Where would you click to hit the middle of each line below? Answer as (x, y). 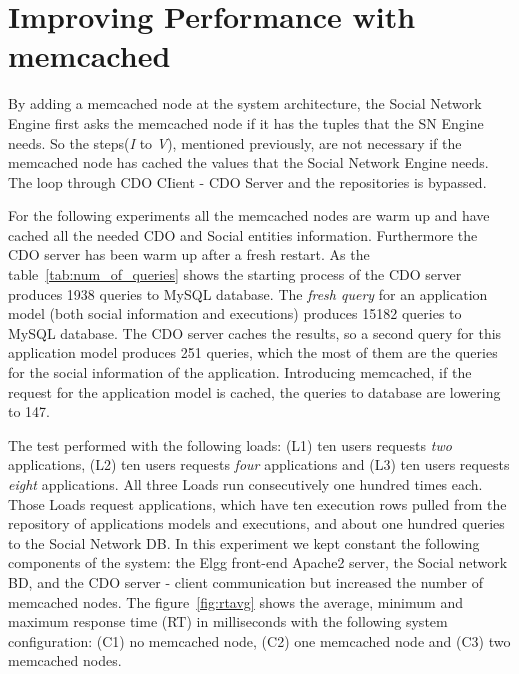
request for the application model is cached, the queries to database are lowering (254, 391)
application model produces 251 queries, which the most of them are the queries (253, 352)
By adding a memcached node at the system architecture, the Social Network (245, 103)
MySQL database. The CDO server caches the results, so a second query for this (255, 332)
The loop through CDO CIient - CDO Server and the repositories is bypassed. (247, 181)
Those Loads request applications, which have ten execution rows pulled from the (257, 503)
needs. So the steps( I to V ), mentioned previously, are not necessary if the (235, 142)
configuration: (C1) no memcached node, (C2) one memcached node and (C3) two (259, 640)
